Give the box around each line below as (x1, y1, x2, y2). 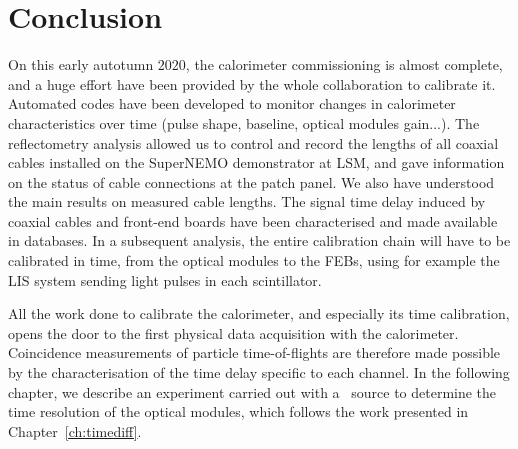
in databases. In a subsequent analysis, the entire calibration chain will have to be (8, 230, 511, 251)
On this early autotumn (8, 54, 154, 75)
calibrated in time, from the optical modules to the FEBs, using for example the (8, 250, 500, 271)
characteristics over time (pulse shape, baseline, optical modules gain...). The (8, 112, 480, 133)
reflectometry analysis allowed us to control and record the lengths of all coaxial (8, 132, 499, 153)
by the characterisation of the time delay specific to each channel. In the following (8, 362, 510, 383)
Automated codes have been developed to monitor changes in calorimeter (8, 93, 456, 114)
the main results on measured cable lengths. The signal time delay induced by (8, 191, 486, 212)
